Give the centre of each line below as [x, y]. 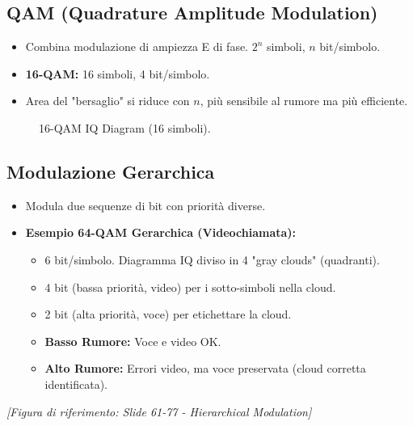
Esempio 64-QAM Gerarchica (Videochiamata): [161, 232]
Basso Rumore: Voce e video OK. [133, 341]
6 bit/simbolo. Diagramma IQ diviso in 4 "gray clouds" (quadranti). [212, 259]
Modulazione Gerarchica [111, 171]
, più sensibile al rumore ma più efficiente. [304, 101]
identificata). [76, 384]
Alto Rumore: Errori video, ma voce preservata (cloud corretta [205, 368]
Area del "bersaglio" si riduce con [107, 101]
